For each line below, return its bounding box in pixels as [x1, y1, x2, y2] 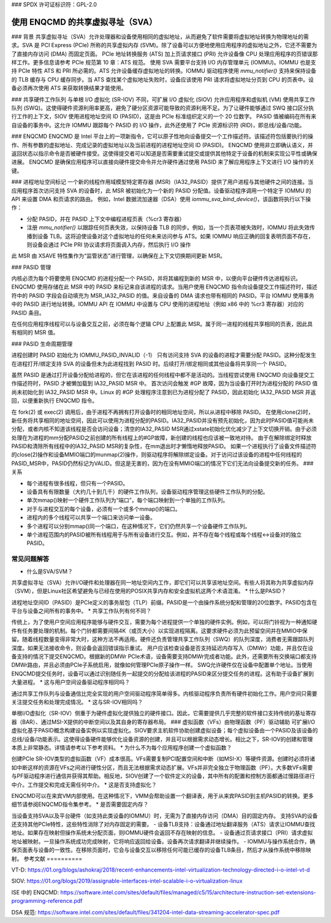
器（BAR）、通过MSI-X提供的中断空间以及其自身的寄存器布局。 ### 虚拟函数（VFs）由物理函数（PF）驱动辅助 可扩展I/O [11, 718, 316, 726]
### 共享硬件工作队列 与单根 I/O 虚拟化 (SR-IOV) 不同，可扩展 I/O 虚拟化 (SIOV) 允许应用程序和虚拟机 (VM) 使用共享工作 [11, 96, 316, 103]
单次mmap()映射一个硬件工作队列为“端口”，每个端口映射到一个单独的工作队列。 [26, 496, 229, 504]
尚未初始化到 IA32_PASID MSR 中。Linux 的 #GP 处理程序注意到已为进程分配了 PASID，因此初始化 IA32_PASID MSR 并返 [11, 388, 316, 395]
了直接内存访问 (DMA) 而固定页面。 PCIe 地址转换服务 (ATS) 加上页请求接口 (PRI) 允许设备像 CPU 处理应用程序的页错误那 [11, 50, 318, 58]
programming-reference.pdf [11, 897, 83, 905]
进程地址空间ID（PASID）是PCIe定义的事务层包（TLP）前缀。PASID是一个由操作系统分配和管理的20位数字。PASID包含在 [11, 598, 318, 606]
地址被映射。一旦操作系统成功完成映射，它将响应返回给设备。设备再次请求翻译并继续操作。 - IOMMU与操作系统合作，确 [11, 837, 316, 845]
